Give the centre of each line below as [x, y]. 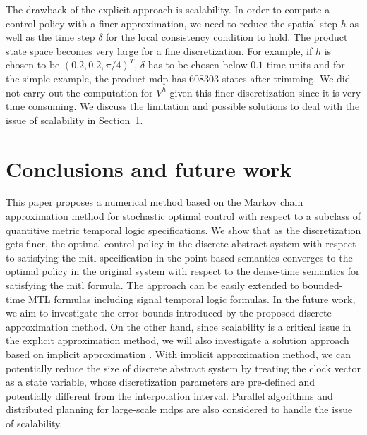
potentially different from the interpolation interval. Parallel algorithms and [169, 395]
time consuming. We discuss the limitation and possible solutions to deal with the [183, 106]
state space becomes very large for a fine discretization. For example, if [159, 50]
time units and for [306, 65]
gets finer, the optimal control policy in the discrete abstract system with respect [181, 244]
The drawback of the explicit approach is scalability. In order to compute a [168, 9]
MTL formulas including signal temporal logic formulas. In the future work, [192, 299]
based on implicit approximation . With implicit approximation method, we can [179, 354]
